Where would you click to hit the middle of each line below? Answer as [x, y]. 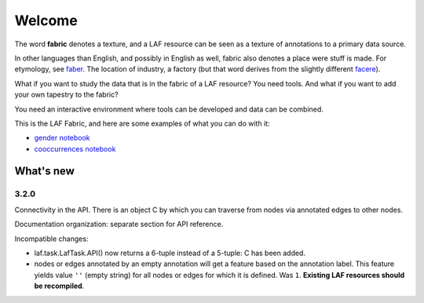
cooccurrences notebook [75, 148]
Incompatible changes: [51, 239]
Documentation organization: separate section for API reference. [119, 225]
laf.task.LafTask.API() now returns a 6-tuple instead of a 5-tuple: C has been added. [170, 253]
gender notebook [62, 138]
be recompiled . [59, 286]
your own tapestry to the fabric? [66, 95]
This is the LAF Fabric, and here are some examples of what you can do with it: [142, 123]
